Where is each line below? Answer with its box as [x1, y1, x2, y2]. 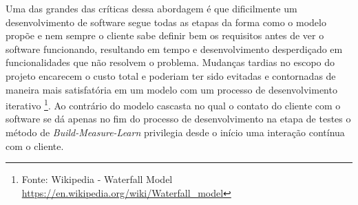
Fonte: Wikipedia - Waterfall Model [21, 172, 173, 186]
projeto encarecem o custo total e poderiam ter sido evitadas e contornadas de [6, 68, 336, 83]
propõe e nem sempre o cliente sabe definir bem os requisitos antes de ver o [6, 28, 324, 43]
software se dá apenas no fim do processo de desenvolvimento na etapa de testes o [6, 111, 351, 126]
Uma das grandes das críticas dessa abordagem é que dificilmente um [6, 1, 297, 15]
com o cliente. [6, 138, 64, 153]
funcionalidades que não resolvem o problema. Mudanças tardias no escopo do [6, 55, 335, 69]
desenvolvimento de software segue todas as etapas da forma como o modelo [6, 14, 326, 29]
